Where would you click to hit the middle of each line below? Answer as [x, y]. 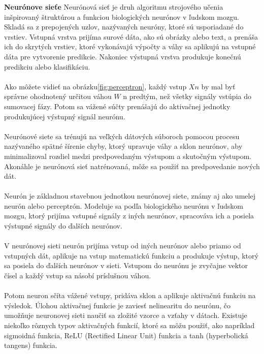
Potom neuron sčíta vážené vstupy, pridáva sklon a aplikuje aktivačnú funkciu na [130, 295]
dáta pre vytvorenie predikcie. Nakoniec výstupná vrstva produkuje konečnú [123, 56]
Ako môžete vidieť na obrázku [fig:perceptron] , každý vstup [95, 86]
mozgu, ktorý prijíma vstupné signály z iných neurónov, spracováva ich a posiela [129, 216]
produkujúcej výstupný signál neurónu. [65, 116]
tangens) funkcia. [31, 345]
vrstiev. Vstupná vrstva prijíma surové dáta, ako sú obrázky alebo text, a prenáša [131, 36]
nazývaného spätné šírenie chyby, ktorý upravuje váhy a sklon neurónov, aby [123, 146]
